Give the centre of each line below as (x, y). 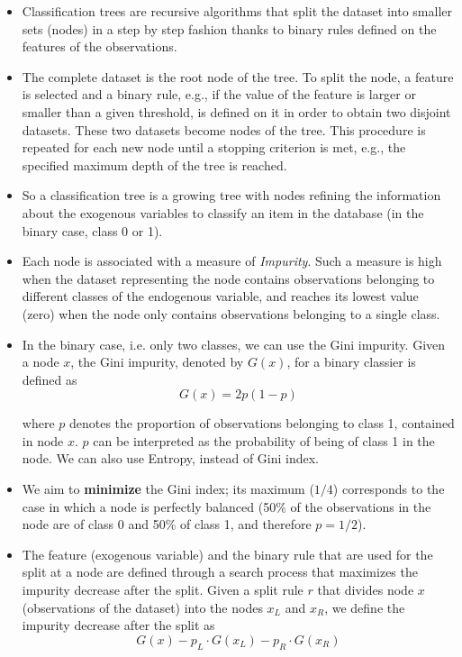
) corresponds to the (389, 489)
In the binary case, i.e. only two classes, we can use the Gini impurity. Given (234, 344)
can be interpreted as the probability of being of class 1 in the (264, 440)
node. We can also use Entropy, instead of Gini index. (171, 458)
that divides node (366, 590)
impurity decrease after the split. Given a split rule (163, 590)
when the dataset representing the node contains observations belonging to (228, 278)
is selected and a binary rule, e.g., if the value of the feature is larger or (219, 94)
